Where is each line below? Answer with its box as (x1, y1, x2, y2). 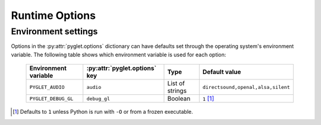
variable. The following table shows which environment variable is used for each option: (11, 51, 226, 58)
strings (167, 86, 187, 95)
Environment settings (11, 26, 98, 37)
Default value (202, 68, 241, 76)
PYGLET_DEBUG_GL (29, 95, 74, 102)
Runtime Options (11, 9, 96, 22)
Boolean (167, 95, 191, 103)
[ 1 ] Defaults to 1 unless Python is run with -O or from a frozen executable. (12, 108, 193, 116)
